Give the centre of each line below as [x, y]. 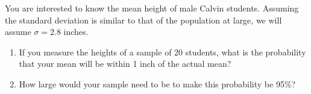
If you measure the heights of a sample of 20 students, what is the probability [162, 52]
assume [18, 32]
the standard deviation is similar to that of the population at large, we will [143, 20]
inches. [76, 32]
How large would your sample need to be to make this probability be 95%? [157, 83]
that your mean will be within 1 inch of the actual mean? [125, 64]
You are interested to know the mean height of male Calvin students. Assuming [152, 8]
